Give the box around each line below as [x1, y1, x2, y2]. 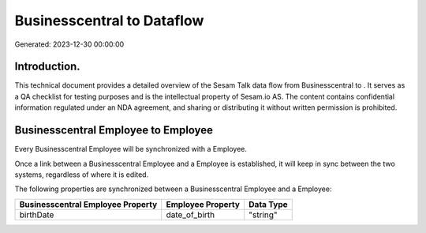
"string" [248, 209, 278, 220]
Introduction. [14, 60, 80, 73]
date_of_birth [166, 209, 215, 220]
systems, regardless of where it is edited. [14, 170, 149, 179]
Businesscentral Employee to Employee [14, 123, 213, 137]
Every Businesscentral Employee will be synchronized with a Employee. [14, 145, 248, 154]
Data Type [248, 198, 288, 209]
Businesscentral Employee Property [19, 198, 158, 209]
